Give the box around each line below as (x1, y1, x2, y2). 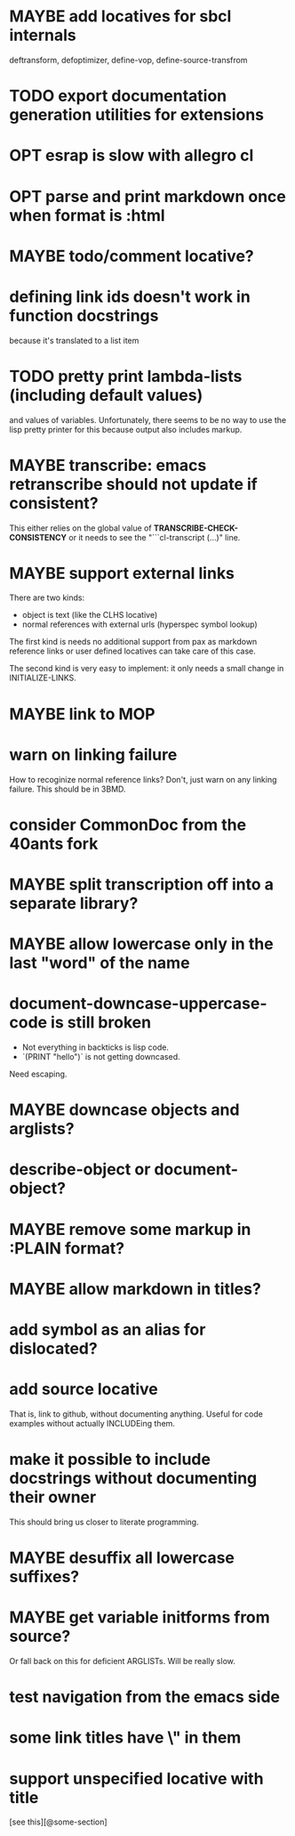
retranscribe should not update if (9, 474, 258, 494)
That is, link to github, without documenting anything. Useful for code (9, 1409, 264, 1419)
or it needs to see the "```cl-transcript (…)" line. (68, 532, 241, 542)
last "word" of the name (9, 953, 190, 973)
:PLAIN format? (9, 1238, 125, 1258)
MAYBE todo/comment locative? (9, 246, 255, 266)
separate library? (9, 893, 139, 914)
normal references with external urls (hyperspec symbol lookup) (21, 619, 258, 630)
